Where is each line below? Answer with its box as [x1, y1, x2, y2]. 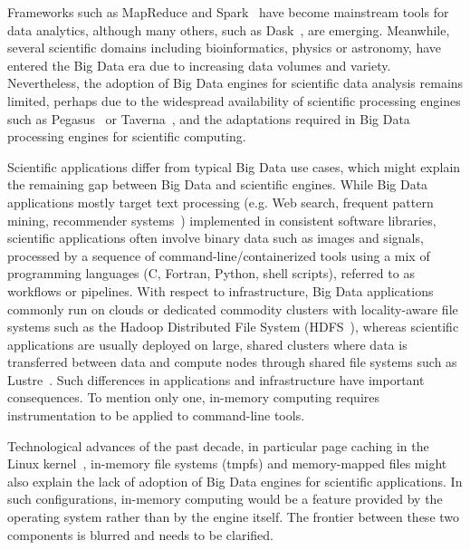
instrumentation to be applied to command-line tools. [7, 406, 305, 425]
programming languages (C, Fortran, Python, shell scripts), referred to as [7, 264, 415, 283]
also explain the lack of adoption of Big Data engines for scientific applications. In [7, 471, 463, 490]
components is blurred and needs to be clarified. [7, 525, 273, 544]
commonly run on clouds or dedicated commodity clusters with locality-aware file [7, 299, 458, 318]
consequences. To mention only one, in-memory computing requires [7, 388, 379, 407]
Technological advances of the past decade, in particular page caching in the [7, 436, 429, 455]
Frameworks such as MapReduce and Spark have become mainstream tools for [7, 3, 449, 21]
